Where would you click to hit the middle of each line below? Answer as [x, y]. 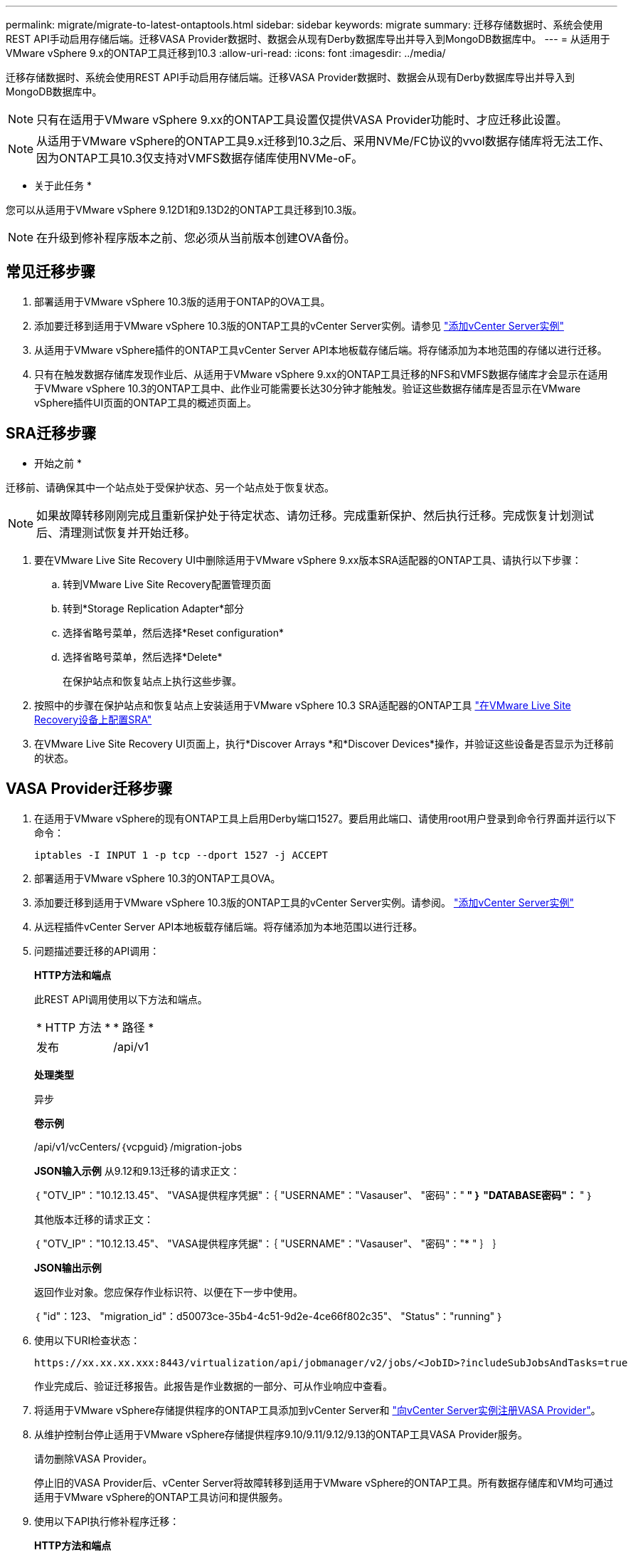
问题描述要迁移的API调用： [97, 951]
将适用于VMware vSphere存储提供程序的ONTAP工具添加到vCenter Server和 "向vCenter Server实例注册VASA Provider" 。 [318, 1410]
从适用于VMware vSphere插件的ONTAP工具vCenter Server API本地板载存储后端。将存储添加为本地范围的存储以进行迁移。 [321, 350]
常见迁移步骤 [50, 272]
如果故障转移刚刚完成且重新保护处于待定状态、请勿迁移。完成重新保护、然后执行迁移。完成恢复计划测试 [315, 515]
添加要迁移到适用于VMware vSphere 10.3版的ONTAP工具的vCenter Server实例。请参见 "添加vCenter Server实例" [299, 325]
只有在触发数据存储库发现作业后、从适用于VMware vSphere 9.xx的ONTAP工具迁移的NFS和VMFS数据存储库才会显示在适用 [321, 374]
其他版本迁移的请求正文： [94, 1219]
